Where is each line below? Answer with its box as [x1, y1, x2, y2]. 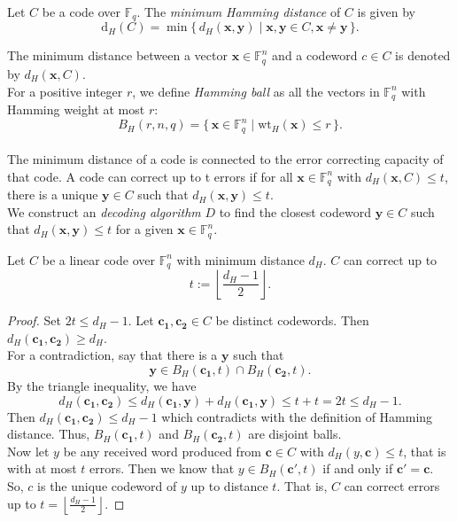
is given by [357, 3, 415, 20]
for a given [115, 220, 174, 238]
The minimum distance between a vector [7, 46, 228, 65]
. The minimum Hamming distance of [136, 3, 341, 20]
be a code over [42, 3, 121, 20]
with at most [7, 459, 77, 478]
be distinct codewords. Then [215, 311, 369, 330]
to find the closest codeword [219, 202, 371, 221]
